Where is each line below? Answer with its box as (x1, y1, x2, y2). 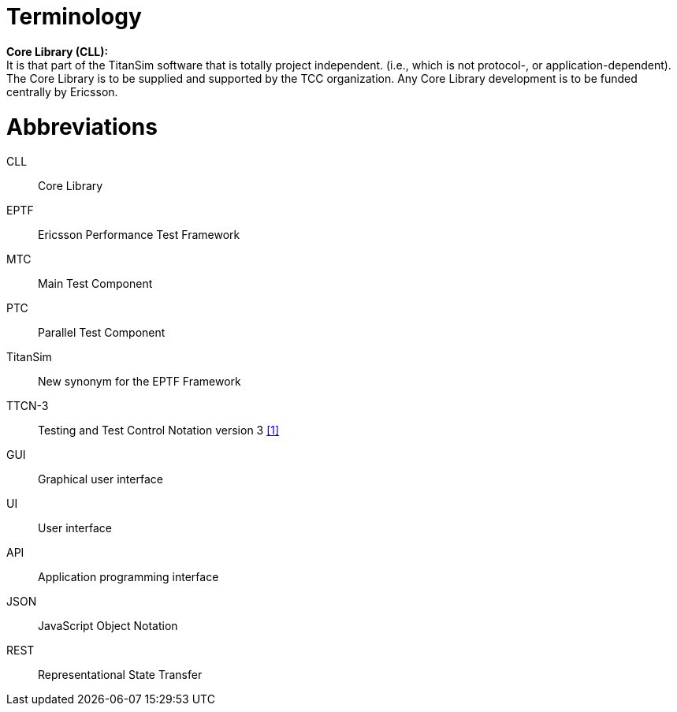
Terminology (6, 3, 142, 30)
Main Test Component (38, 277, 153, 291)
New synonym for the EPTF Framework (38, 375, 241, 389)
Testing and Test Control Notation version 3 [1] (38, 423, 280, 438)
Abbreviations (6, 113, 158, 140)
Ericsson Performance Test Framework (38, 228, 240, 242)
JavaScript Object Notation (38, 619, 178, 633)
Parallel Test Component (38, 326, 166, 340)
